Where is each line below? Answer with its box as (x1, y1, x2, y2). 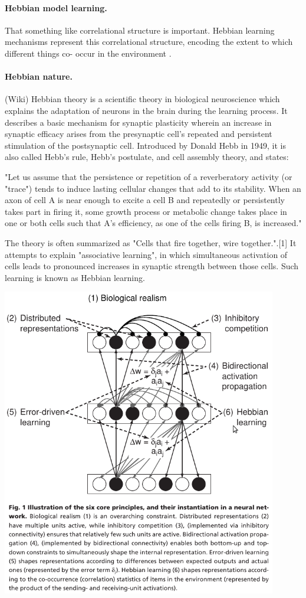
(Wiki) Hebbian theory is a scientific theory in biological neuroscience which (5, 93, 280, 105)
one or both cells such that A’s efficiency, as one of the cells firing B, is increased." (5, 217, 302, 229)
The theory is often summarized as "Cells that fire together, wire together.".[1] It (5, 236, 297, 249)
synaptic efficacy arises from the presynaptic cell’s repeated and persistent (5, 128, 272, 140)
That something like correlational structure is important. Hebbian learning (5, 24, 275, 36)
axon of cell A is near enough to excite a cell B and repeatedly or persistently (5, 194, 285, 206)
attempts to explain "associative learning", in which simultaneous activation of (5, 248, 288, 260)
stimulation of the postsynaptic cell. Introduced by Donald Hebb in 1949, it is (5, 139, 286, 151)
